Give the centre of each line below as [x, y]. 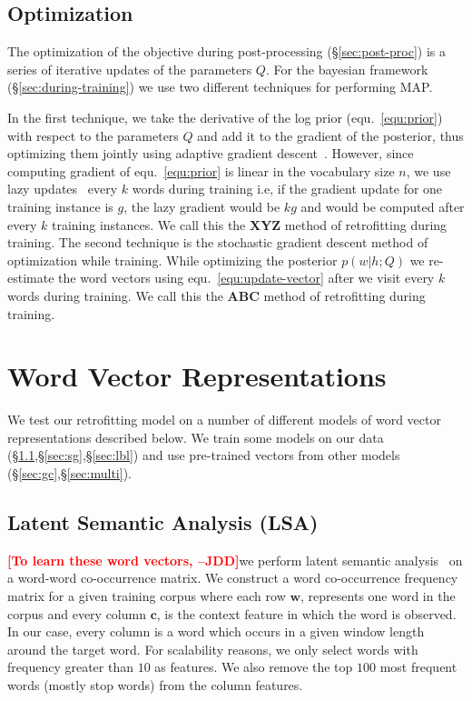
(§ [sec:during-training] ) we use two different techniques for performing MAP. [220, 87]
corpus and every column [77, 613]
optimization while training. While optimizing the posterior [172, 260]
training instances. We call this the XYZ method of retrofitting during [249, 224]
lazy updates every [63, 189]
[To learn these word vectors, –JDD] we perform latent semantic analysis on [235, 560]
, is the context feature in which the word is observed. [306, 613]
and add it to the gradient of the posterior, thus [330, 135]
